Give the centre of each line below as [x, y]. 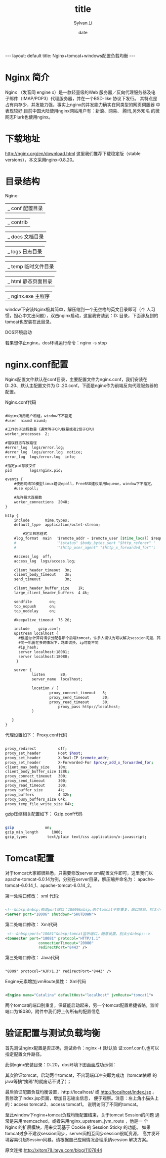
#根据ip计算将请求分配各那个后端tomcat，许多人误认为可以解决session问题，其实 [91, 638]
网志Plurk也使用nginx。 [29, 117]
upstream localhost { [36, 634]
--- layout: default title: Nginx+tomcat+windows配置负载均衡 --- [70, 55]
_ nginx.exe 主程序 [29, 296]
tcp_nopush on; [35, 606]
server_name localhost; [57, 679]
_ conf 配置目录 [25, 208]
